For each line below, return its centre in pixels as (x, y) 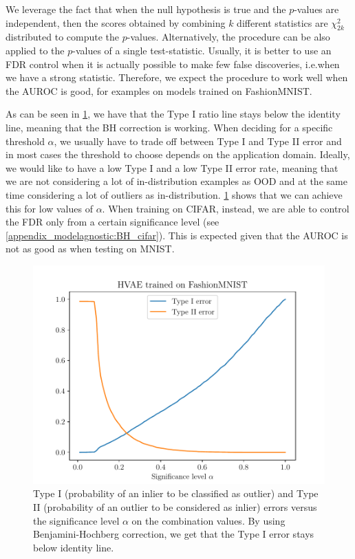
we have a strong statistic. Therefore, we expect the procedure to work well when (177, 77)
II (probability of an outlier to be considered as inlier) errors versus (175, 507)
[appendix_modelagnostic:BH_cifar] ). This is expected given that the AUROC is (177, 235)
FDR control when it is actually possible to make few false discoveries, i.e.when (173, 64)
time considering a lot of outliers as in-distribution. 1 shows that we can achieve (174, 194)
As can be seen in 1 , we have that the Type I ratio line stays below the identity (173, 114)
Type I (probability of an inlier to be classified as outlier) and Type (176, 493)
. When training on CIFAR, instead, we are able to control (226, 208)
